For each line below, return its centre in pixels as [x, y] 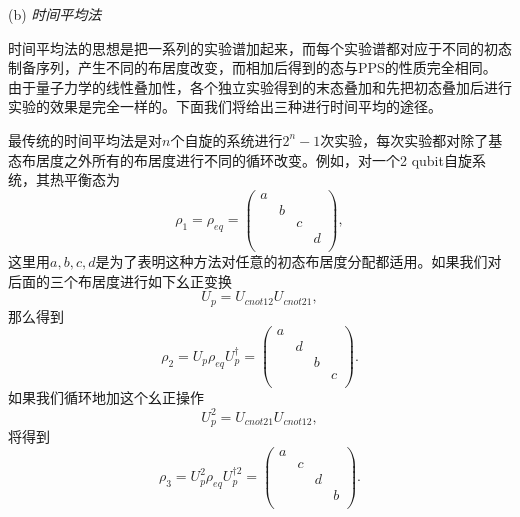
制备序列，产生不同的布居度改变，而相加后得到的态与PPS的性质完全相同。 [252, 67]
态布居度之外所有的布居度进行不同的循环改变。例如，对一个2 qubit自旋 [240, 159]
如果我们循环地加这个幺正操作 [106, 397]
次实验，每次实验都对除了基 [411, 139]
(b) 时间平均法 [55, 14]
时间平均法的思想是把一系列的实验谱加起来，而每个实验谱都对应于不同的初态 [260, 47]
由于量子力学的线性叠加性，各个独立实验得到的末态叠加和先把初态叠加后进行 [260, 86]
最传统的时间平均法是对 [85, 139]
